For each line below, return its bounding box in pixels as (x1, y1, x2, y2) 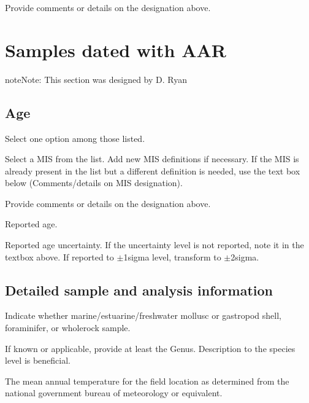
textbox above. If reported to (5, 250, 114, 263)
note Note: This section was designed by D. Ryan (5, 72, 188, 85)
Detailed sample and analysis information (5, 280, 273, 299)
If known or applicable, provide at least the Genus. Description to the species (5, 342, 296, 354)
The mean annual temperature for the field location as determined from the (5, 374, 289, 387)
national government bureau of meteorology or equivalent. (5, 386, 223, 399)
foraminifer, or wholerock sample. (5, 321, 131, 334)
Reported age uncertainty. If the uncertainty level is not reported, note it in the (5, 238, 304, 251)
